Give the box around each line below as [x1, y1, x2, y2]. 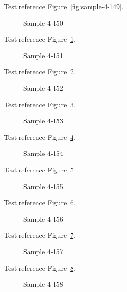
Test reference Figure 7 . [4, 230, 75, 240]
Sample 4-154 [23, 148, 63, 158]
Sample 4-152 [23, 83, 63, 93]
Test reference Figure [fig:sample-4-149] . [4, 1, 124, 11]
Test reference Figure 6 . [4, 197, 75, 207]
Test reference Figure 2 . [4, 67, 75, 77]
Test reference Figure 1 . [4, 34, 75, 44]
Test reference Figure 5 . [4, 164, 75, 174]
